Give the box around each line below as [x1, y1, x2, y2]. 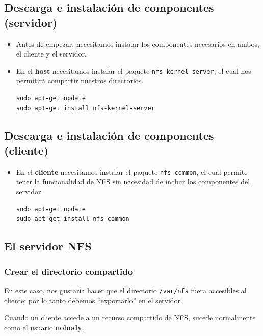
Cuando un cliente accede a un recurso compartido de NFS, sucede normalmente [4, 312, 256, 323]
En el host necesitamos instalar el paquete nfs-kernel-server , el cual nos [16, 65, 251, 76]
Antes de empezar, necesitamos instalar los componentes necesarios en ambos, [16, 38, 259, 49]
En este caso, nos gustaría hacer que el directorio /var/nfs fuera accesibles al [4, 285, 247, 295]
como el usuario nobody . [4, 322, 84, 332]
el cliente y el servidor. [16, 48, 87, 59]
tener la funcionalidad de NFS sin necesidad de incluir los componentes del [16, 176, 250, 187]
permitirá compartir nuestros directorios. [16, 75, 144, 86]
